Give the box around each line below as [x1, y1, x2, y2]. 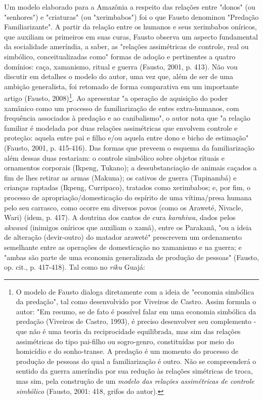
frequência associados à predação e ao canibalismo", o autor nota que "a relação [4, 113, 250, 123]
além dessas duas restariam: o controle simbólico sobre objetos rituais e [4, 152, 225, 163]
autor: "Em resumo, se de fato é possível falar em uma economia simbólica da [16, 306, 256, 316]
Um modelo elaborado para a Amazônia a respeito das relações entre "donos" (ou [4, 2, 255, 12]
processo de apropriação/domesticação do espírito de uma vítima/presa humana [4, 192, 252, 202]
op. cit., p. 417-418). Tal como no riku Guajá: [4, 262, 146, 272]
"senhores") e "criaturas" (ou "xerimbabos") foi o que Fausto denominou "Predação [4, 11, 259, 22]
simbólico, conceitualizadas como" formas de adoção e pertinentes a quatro [4, 51, 236, 61]
